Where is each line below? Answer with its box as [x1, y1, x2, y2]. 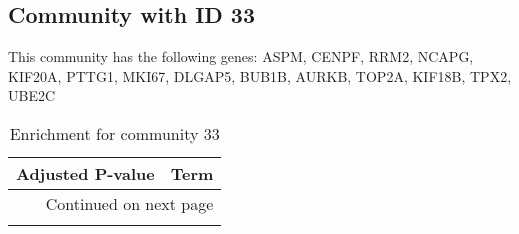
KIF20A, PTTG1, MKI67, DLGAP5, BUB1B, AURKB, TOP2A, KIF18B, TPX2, [8, 65, 512, 86]
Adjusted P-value [16, 161, 155, 185]
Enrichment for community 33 [9, 121, 220, 145]
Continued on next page [45, 191, 214, 215]
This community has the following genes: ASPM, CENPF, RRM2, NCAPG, [8, 46, 474, 67]
